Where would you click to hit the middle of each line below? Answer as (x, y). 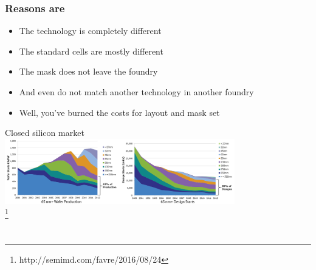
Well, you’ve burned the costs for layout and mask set (119, 112)
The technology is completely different (90, 31)
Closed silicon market (45, 133)
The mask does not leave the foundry (88, 71)
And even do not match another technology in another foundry (136, 92)
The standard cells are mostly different (91, 51)
